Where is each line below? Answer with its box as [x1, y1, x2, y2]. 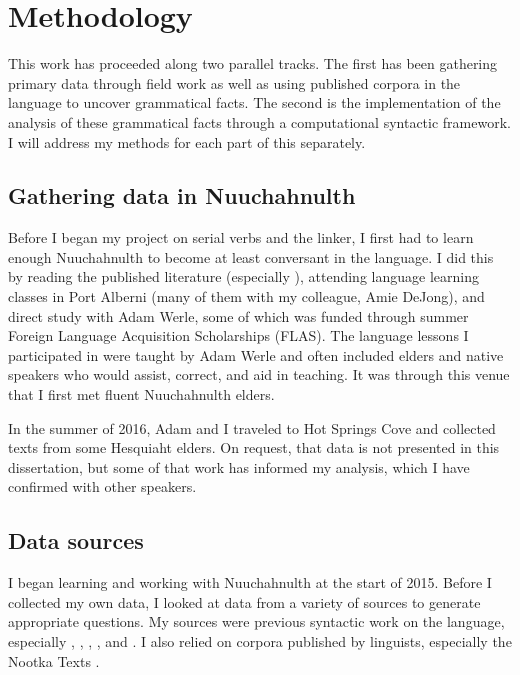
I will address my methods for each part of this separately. [8, 131, 366, 152]
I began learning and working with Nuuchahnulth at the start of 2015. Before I [8, 572, 492, 593]
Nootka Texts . [8, 650, 100, 671]
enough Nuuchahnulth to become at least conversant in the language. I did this [8, 246, 494, 267]
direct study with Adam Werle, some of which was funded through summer [8, 305, 469, 326]
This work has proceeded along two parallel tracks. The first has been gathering [8, 53, 498, 74]
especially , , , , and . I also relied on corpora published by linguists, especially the [8, 631, 512, 651]
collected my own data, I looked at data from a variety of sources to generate [8, 591, 481, 612]
